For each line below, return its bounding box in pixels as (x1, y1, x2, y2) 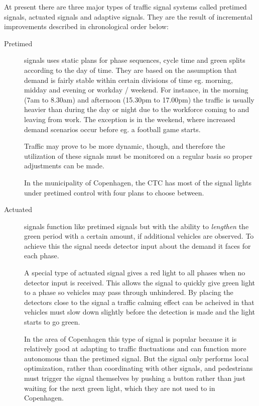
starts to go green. (24, 317, 80, 327)
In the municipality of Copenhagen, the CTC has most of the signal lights (24, 177, 251, 187)
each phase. (24, 250, 59, 261)
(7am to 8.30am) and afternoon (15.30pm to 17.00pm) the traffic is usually (24, 94, 254, 105)
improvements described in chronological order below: (4, 21, 169, 32)
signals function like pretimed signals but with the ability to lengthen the (24, 221, 249, 231)
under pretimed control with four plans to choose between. (24, 187, 204, 197)
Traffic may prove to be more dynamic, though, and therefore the (24, 141, 225, 151)
